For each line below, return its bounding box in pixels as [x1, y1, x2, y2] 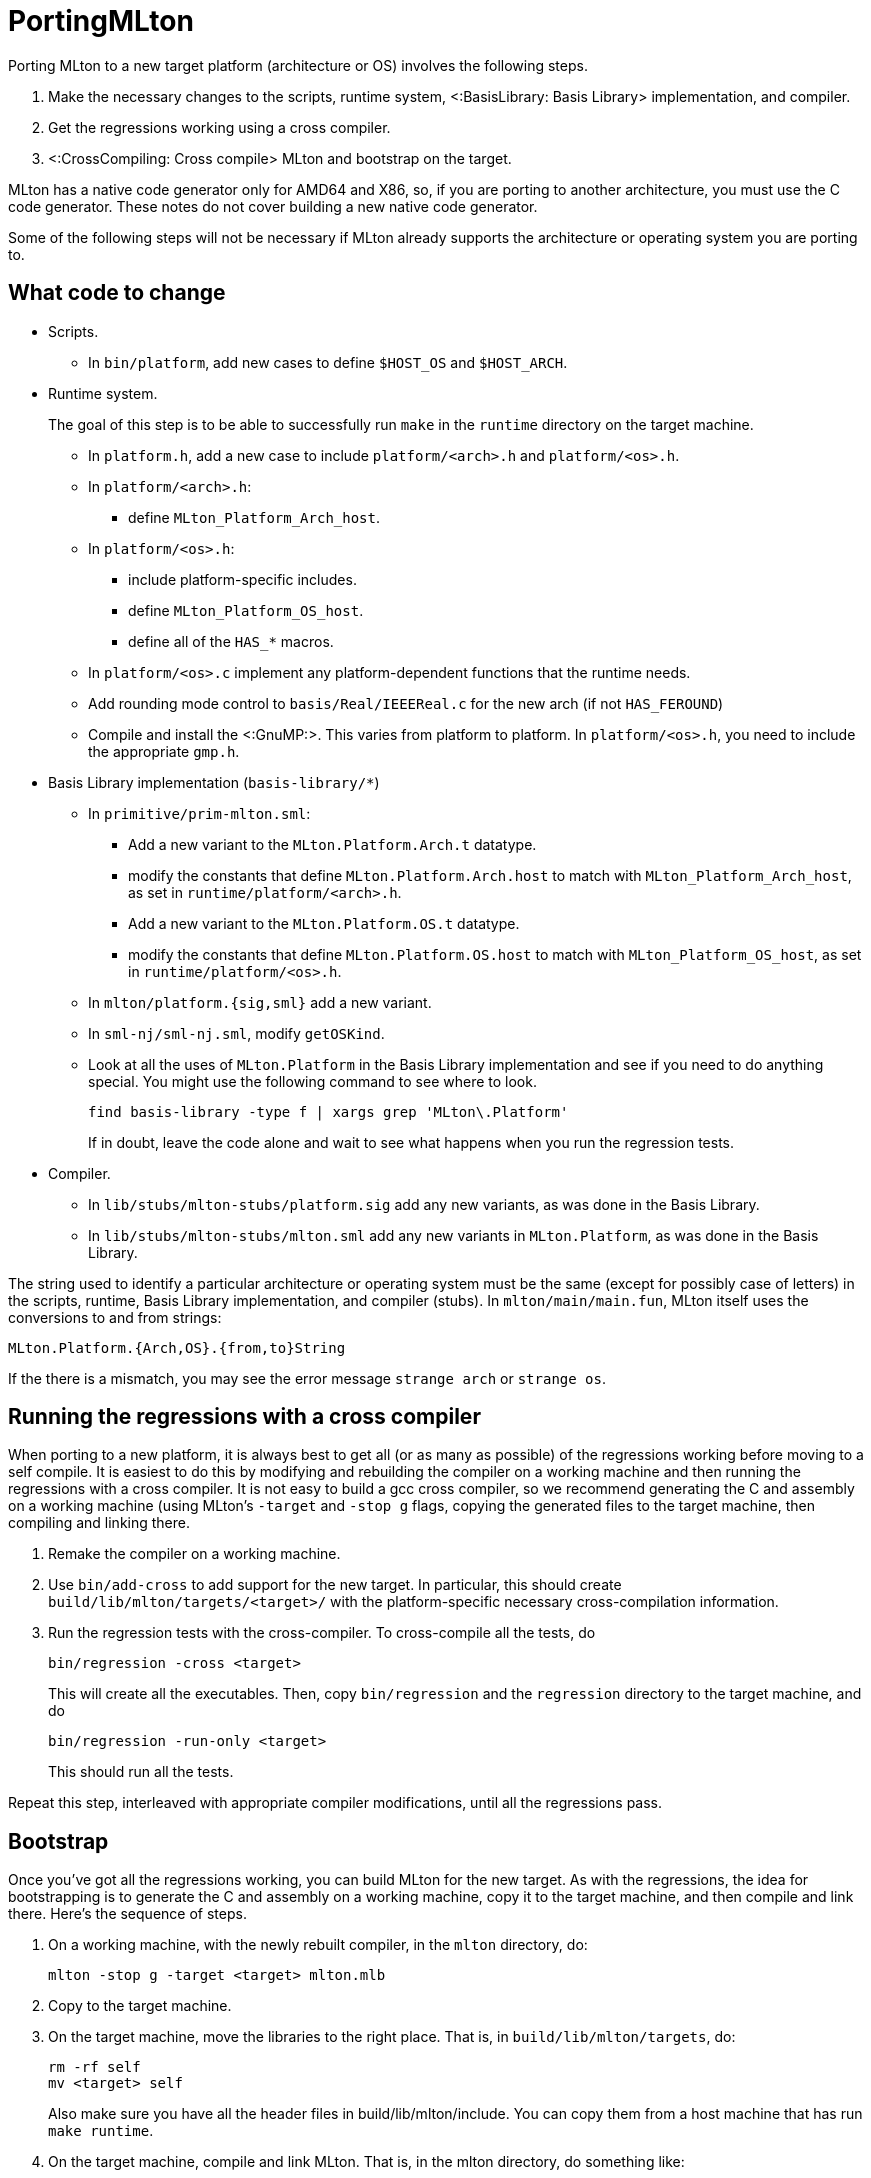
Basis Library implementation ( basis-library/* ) [48, 773, 380, 791]
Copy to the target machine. [48, 1997, 232, 2015]
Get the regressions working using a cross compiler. [48, 118, 391, 136]
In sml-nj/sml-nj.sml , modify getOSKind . [88, 1024, 385, 1042]
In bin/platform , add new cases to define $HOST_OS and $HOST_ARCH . [88, 353, 568, 371]
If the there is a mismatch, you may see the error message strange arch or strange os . [8, 1369, 607, 1387]
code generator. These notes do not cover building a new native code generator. [8, 197, 538, 215]
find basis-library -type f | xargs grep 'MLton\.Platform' [88, 1103, 569, 1120]
